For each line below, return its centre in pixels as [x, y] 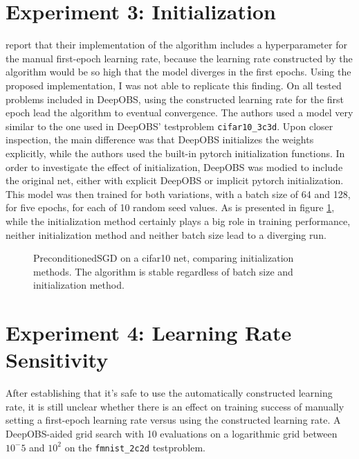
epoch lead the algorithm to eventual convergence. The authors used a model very [179, 112]
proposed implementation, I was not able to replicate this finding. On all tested [174, 85]
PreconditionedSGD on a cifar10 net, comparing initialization [164, 258]
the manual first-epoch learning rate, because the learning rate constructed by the [179, 58]
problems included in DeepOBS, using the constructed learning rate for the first [175, 99]
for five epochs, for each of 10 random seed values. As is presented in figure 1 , [170, 207]
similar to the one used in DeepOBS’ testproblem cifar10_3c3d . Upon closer [169, 126]
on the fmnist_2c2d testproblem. [135, 447]
